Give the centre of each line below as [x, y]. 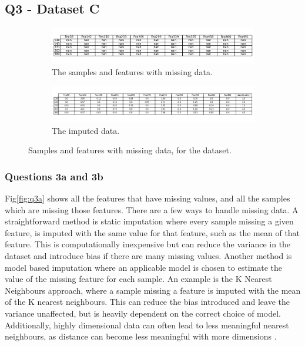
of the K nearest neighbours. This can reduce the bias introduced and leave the [148, 302]
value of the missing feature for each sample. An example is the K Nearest [138, 279]
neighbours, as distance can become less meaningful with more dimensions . [141, 336]
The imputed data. [86, 130]
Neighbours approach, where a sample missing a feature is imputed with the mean [153, 290]
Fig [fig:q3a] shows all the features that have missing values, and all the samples [148, 198]
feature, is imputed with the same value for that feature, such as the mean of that [152, 232]
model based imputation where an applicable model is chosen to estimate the [144, 267]
